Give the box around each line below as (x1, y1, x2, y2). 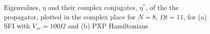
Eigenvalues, (4, 2, 40, 12)
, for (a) (183, 11, 207, 21)
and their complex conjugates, (48, 2, 137, 12)
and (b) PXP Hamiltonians (67, 21, 148, 31)
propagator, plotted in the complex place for (4, 11, 136, 21)
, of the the (145, 2, 179, 12)
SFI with (4, 21, 30, 31)
